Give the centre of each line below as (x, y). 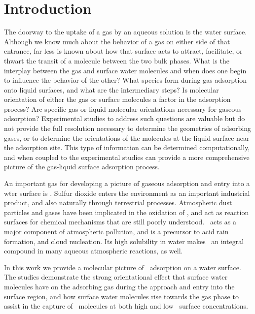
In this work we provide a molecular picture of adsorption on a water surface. (123, 267)
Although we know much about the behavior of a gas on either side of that (117, 41)
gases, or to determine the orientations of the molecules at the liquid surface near (127, 138)
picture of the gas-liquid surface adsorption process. (82, 167)
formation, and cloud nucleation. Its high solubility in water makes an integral (124, 241)
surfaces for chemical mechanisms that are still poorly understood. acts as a (120, 222)
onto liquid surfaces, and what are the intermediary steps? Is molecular (111, 89)
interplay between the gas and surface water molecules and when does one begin (125, 70)
